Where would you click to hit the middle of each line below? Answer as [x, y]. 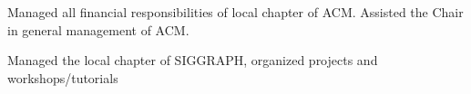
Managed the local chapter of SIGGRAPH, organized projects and [193, 60]
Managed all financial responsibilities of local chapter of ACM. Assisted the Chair [235, 12]
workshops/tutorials [63, 77]
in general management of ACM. [98, 29]
